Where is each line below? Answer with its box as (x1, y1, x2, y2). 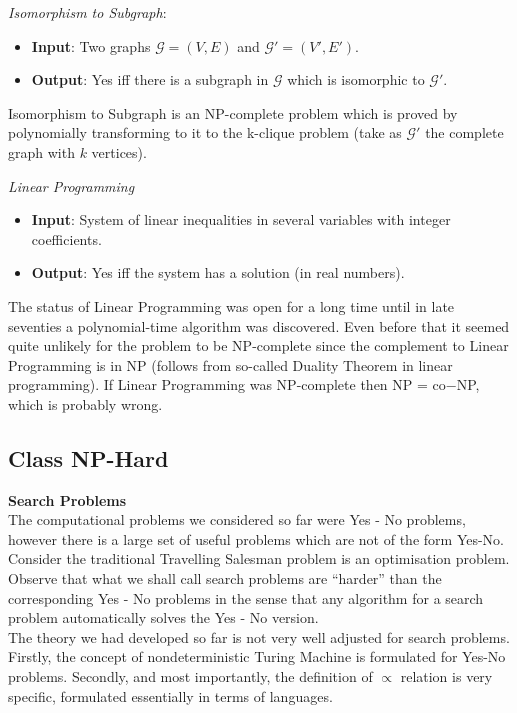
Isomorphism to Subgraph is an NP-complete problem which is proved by (8, 102, 458, 123)
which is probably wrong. (8, 393, 163, 414)
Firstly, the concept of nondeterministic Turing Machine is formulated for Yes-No (8, 646, 506, 667)
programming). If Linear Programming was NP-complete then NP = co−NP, (8, 374, 480, 395)
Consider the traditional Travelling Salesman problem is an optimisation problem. (8, 548, 510, 569)
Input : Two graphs (31, 35, 151, 56)
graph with (8, 141, 75, 162)
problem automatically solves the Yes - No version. (8, 607, 319, 628)
